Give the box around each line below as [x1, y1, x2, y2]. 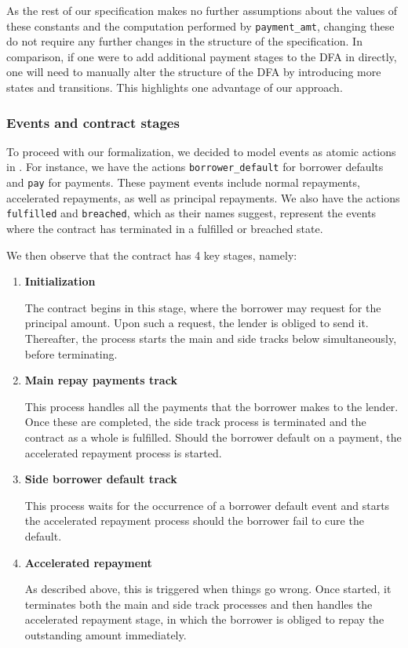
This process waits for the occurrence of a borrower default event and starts [24, 497, 390, 513]
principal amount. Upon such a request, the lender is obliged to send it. [24, 315, 369, 331]
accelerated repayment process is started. [24, 444, 222, 461]
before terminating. [24, 345, 118, 362]
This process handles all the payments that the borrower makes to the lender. [24, 398, 399, 414]
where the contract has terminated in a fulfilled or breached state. [6, 220, 323, 236]
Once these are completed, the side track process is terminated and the [24, 413, 366, 430]
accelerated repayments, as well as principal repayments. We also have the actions [6, 189, 400, 206]
